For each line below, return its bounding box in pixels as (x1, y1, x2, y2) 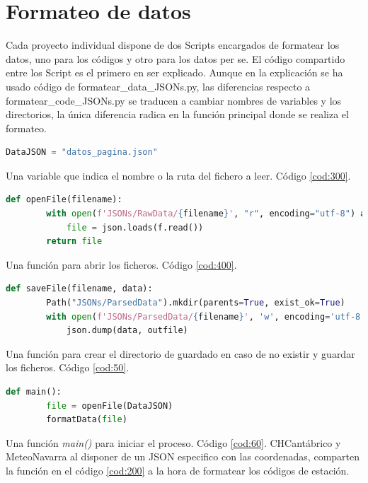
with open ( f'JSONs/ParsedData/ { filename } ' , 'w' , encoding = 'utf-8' (46, 311, 366, 322)
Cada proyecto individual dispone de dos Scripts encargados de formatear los (6, 37, 340, 52)
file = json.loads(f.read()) (66, 222, 204, 233)
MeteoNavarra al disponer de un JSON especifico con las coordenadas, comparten (6, 449, 360, 464)
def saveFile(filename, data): (6, 284, 153, 294)
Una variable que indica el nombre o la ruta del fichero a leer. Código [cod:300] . (6, 168, 351, 182)
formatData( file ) (46, 414, 127, 425)
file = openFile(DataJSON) (46, 400, 173, 411)
